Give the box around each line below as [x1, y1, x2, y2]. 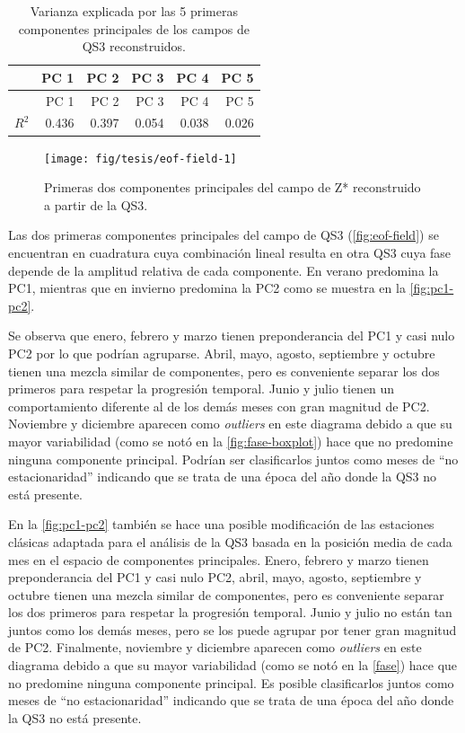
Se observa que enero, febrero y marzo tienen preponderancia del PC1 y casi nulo [8, 326, 455, 345]
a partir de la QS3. [44, 195, 148, 214]
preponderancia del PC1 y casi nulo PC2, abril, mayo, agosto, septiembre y [8, 568, 422, 587]
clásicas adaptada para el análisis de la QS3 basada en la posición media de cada [8, 532, 452, 551]
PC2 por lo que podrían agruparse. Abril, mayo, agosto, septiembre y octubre [8, 343, 435, 362]
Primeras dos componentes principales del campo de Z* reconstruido [44, 178, 421, 197]
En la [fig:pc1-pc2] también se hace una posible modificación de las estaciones [8, 515, 434, 534]
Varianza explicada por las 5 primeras [30, 2, 238, 20]
